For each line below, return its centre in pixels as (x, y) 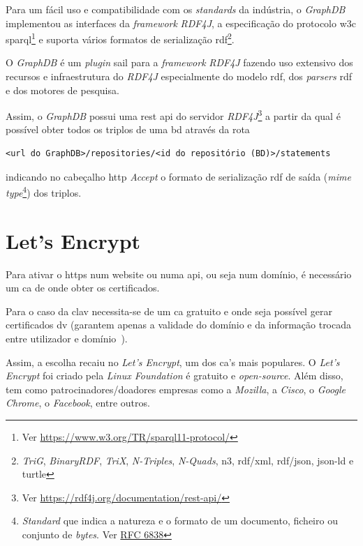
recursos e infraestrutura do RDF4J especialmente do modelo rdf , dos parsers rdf (179, 76)
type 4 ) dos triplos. (44, 191)
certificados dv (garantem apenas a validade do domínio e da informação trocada (179, 325)
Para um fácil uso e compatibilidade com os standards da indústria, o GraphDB (176, 9)
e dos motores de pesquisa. (62, 90)
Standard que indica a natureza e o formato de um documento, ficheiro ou (180, 521)
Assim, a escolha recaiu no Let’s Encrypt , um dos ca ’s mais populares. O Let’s (173, 362)
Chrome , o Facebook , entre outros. (78, 403)
